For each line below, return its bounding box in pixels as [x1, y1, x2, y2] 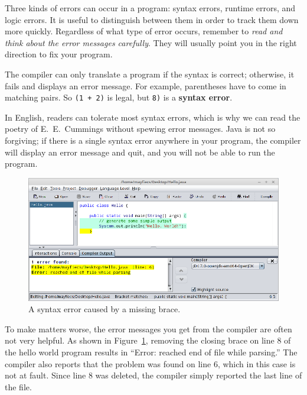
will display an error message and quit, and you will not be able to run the [5, 145, 275, 158]
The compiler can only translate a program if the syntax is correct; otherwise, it [5, 67, 295, 80]
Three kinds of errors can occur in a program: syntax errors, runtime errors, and [5, 2, 296, 14]
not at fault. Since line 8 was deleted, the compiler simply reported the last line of [5, 369, 302, 381]
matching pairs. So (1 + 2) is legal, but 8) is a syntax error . [5, 91, 233, 103]
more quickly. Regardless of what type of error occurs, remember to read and [5, 25, 283, 37]
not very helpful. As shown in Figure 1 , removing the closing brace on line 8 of [5, 334, 291, 347]
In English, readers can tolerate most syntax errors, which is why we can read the [5, 111, 301, 123]
